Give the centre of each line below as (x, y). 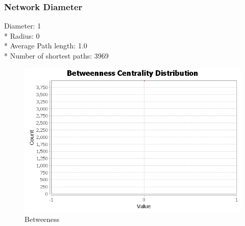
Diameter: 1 (23, 26)
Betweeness (42, 219)
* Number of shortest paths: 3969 (56, 55)
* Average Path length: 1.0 (46, 46)
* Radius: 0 (22, 35)
